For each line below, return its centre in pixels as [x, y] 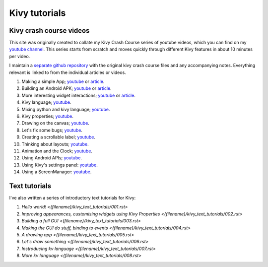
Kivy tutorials [37, 13]
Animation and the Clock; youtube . [57, 151]
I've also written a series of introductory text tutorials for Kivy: [72, 198]
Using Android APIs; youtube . [52, 158]
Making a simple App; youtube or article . [63, 81]
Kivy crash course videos [49, 31]
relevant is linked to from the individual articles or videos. [67, 72]
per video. [20, 56]
